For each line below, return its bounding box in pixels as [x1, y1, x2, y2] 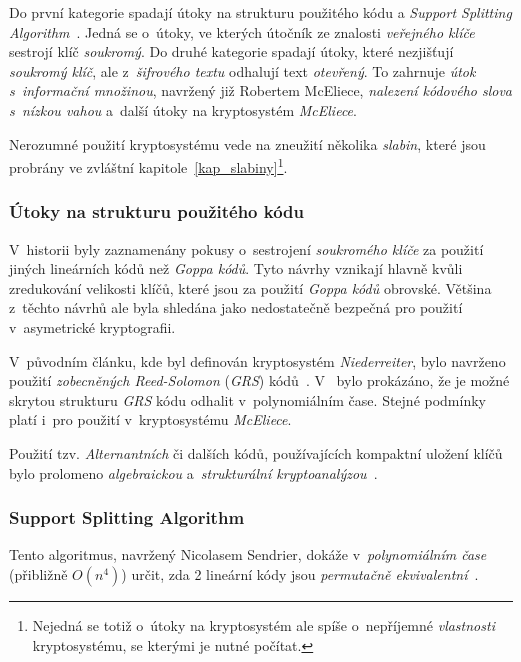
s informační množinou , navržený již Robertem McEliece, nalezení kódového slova [9, 80, 513, 101]
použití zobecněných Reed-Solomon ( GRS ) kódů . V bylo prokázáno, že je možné [9, 370, 510, 391]
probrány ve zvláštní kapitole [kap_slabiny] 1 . [9, 154, 288, 177]
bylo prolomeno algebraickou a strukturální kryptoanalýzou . [9, 462, 378, 483]
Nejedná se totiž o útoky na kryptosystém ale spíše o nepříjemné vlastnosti [32, 614, 495, 635]
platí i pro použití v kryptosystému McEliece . [9, 409, 292, 430]
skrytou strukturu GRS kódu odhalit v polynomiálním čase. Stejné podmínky [9, 389, 486, 410]
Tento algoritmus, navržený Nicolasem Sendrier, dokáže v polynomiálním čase [9, 544, 487, 565]
